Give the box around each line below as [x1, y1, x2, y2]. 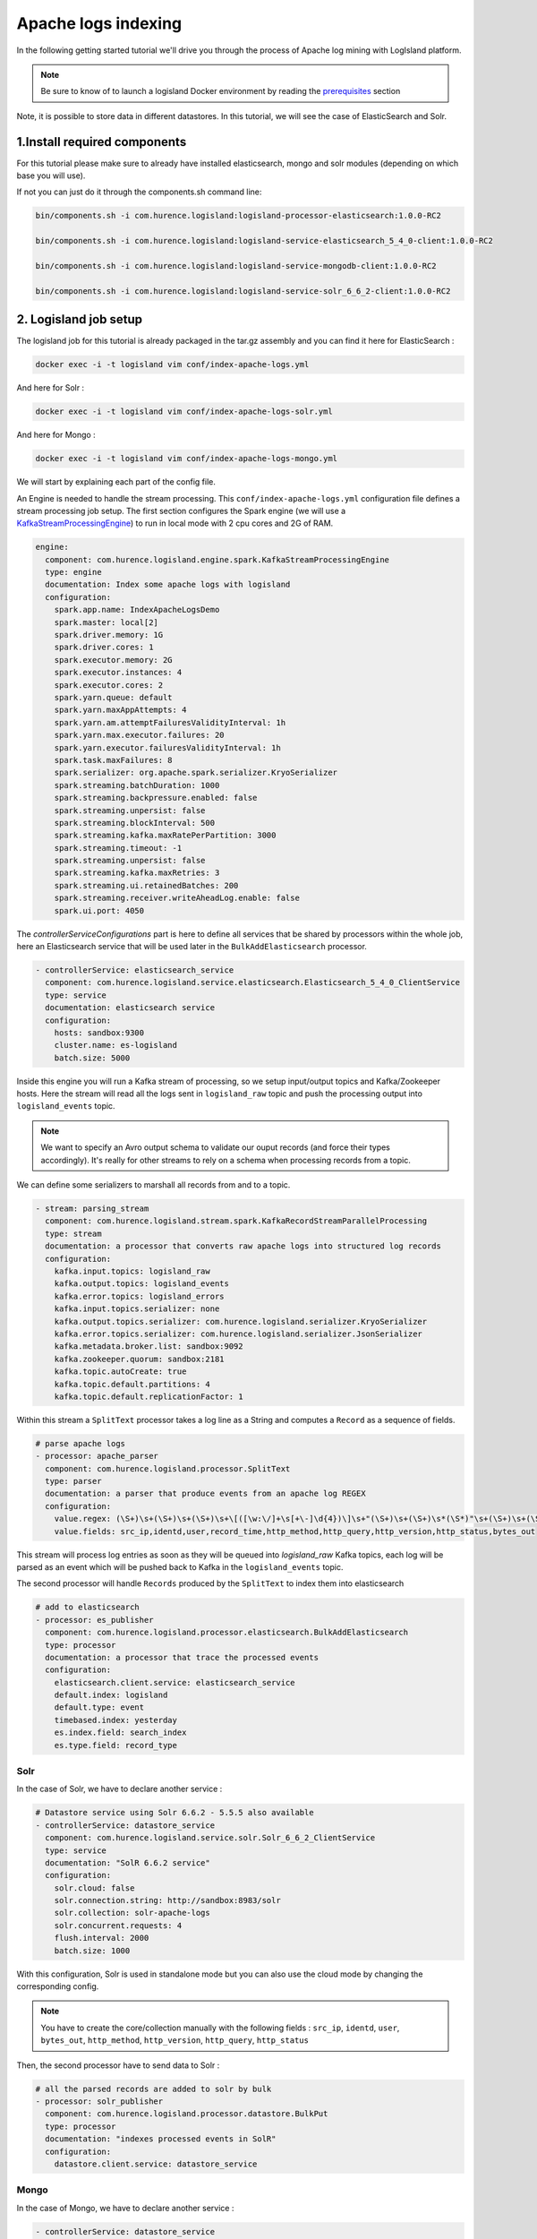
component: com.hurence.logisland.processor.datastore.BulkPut [45, 2109, 328, 2119]
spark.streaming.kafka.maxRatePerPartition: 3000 [54, 830, 277, 841]
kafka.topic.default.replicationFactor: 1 [54, 1391, 243, 1402]
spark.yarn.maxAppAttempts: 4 [54, 705, 187, 716]
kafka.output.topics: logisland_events [54, 1279, 230, 1289]
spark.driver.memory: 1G [54, 630, 164, 640]
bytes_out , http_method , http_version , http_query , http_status [40, 2035, 309, 2046]
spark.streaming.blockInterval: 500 [54, 818, 215, 828]
